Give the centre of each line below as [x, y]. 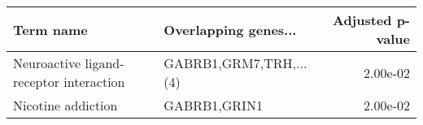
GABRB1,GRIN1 [213, 105]
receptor [36, 82]
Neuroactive [47, 63]
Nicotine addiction [65, 105]
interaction [94, 82]
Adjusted [362, 20]
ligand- [105, 63]
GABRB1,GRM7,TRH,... [235, 63]
